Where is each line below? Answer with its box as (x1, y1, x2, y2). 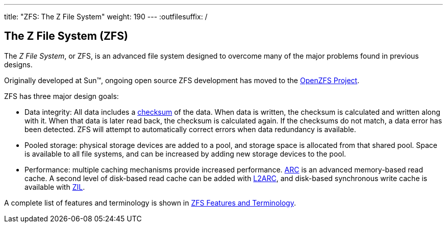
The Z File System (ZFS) (4, 30, 128, 43)
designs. (4, 60, 33, 69)
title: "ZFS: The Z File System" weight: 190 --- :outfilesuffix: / (4, 12, 208, 21)
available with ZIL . (24, 182, 85, 191)
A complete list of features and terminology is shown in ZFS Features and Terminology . (4, 198, 296, 207)
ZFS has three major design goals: (4, 91, 119, 100)
